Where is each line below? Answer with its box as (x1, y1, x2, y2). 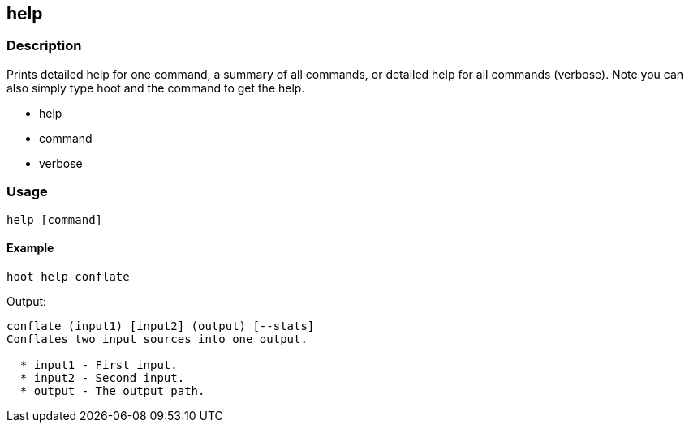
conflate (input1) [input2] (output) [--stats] (6, 319, 315, 332)
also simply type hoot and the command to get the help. (6, 80, 305, 95)
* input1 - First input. (19, 358, 178, 371)
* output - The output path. (19, 384, 205, 397)
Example (6, 241, 54, 255)
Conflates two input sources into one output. (6, 332, 308, 345)
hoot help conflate (6, 269, 130, 283)
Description (6, 37, 82, 54)
